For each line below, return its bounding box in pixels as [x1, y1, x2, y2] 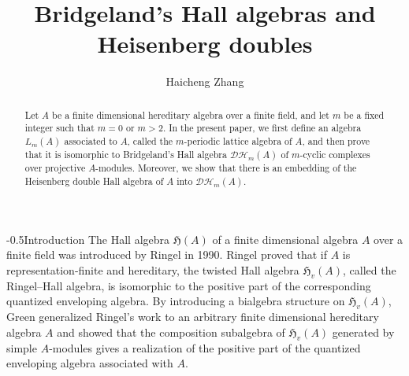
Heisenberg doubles [97, 28, 313, 60]
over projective [24, 161, 86, 175]
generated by [332, 323, 395, 340]
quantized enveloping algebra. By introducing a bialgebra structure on [6, 293, 345, 309]
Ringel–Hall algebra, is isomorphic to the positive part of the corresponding [6, 277, 371, 293]
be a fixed [344, 108, 385, 121]
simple [6, 339, 37, 356]
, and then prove [302, 135, 370, 148]
